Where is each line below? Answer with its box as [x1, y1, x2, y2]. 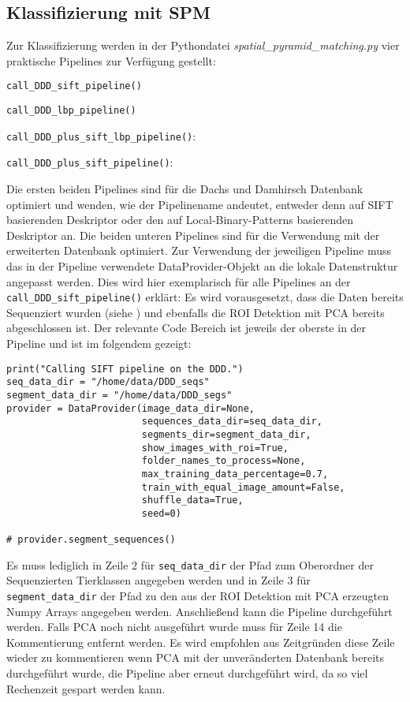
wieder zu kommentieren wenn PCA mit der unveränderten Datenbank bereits [6, 649, 385, 666]
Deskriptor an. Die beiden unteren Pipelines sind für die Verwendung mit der [6, 226, 380, 243]
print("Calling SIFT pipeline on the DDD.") [6, 363, 244, 375]
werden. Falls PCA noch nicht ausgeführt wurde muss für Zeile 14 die [6, 618, 342, 635]
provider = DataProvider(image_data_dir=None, [6, 402, 255, 414]
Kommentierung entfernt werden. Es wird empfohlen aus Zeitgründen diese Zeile [6, 633, 395, 650]
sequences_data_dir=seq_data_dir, [141, 416, 322, 428]
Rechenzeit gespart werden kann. [6, 680, 166, 696]
